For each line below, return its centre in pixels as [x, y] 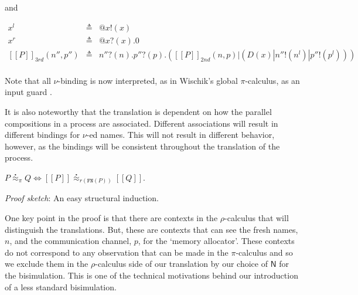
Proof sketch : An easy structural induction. [82, 198]
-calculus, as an [272, 80]
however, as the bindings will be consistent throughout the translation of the [142, 146]
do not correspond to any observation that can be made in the [117, 252]
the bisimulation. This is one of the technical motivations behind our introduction [151, 275]
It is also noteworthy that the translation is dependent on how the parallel [138, 111]
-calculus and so [264, 252]
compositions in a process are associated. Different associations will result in [142, 123]
